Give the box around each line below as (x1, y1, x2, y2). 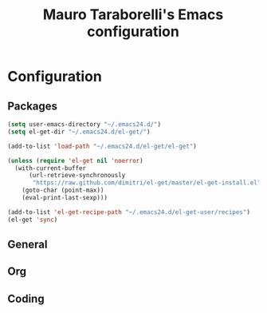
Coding (7, 291, 45, 305)
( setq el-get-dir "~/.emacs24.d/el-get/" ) (7, 128, 151, 136)
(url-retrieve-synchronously (28, 172, 126, 180)
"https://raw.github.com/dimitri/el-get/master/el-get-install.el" (32, 179, 261, 187)
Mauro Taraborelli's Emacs (42, 6, 224, 24)
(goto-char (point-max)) (22, 186, 104, 195)
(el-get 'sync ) (7, 216, 58, 224)
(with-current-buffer (14, 164, 87, 172)
